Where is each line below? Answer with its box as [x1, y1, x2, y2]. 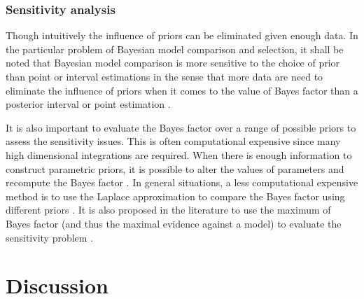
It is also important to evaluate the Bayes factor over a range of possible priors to [6, 120, 356, 134]
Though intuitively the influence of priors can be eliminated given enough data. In [6, 28, 358, 43]
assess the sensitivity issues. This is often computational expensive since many [6, 134, 341, 148]
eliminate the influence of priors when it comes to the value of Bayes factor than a [6, 83, 358, 97]
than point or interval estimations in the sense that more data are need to [6, 69, 323, 83]
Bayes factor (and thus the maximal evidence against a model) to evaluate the [6, 216, 342, 230]
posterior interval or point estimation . [6, 97, 171, 111]
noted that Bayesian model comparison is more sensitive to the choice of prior [6, 55, 340, 70]
